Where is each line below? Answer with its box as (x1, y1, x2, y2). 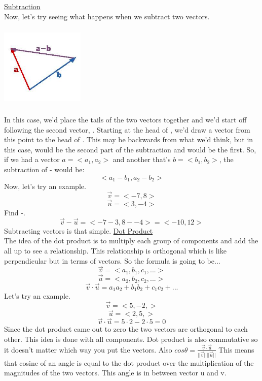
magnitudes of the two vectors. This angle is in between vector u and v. (4, 367, 227, 378)
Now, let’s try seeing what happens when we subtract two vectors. (4, 11, 210, 21)
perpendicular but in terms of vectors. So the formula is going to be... (4, 255, 220, 266)
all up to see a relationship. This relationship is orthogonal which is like (4, 245, 227, 256)
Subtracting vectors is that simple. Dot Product (4, 225, 153, 236)
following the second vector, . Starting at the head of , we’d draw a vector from (4, 124, 250, 135)
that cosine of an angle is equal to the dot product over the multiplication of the (4, 357, 254, 368)
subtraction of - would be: (4, 164, 85, 174)
